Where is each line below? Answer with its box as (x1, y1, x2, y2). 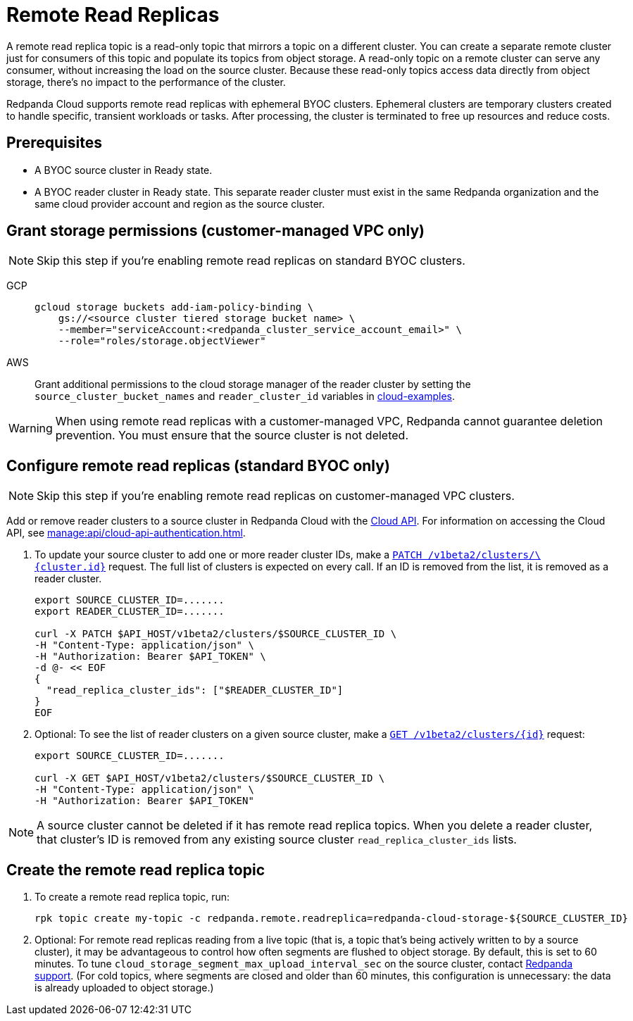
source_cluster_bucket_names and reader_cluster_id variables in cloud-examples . (35, 390, 456, 403)
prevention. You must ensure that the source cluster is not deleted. (55, 428, 408, 443)
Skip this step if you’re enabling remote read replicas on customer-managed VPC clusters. (37, 489, 515, 503)
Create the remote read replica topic (6, 860, 265, 879)
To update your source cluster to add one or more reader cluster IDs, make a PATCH (35, 549, 422, 561)
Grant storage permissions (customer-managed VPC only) (6, 222, 425, 240)
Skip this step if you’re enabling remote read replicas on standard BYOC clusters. (37, 253, 465, 268)
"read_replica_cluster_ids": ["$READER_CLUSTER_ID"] (46, 684, 344, 696)
